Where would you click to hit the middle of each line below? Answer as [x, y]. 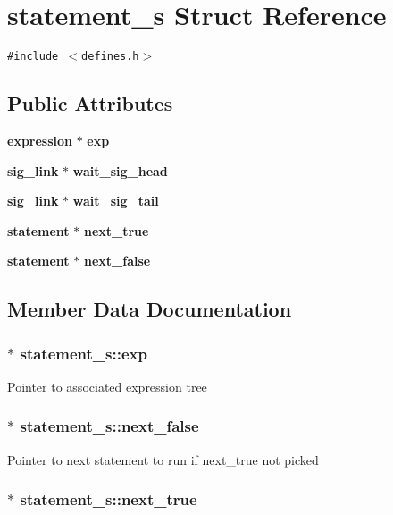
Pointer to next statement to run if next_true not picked [163, 459]
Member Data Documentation [150, 309]
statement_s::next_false [109, 426]
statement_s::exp [84, 353]
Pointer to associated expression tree [107, 386]
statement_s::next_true [109, 499]
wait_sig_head [120, 170]
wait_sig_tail [116, 201]
